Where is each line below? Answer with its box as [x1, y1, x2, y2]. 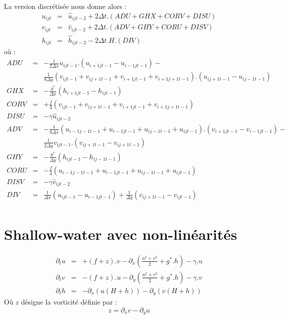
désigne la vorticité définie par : [21, 297, 117, 307]
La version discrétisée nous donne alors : [4, 1, 127, 11]
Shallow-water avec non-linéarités [4, 223, 237, 244]
